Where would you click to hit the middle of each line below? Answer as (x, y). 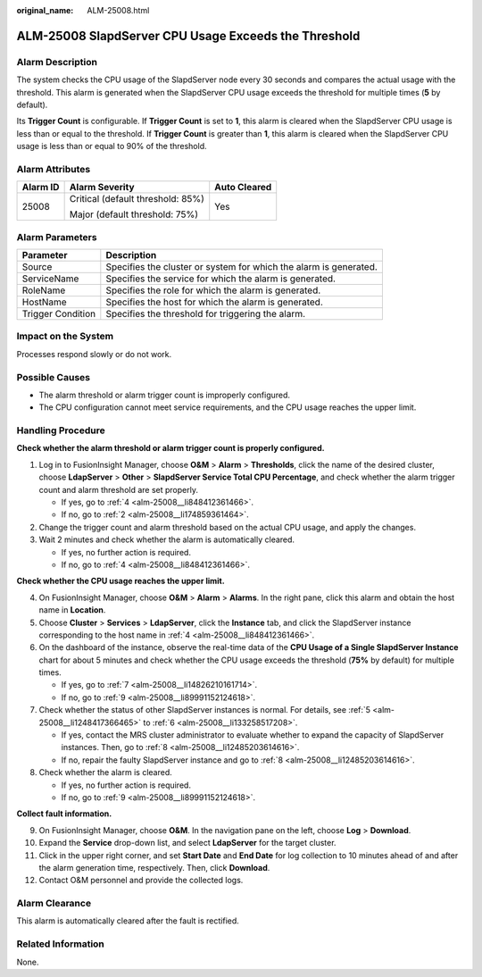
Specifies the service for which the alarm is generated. (221, 279)
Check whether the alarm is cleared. (106, 772)
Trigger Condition (59, 314)
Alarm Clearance (54, 904)
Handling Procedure (61, 430)
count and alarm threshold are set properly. (118, 489)
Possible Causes (54, 377)
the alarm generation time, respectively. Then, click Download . (154, 867)
